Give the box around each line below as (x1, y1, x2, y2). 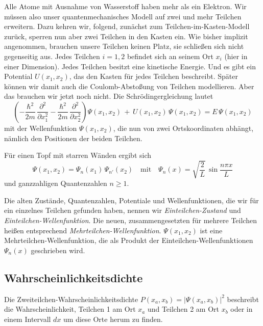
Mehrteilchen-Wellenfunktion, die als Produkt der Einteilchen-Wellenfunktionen (4, 235, 253, 246)
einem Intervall (4, 313, 51, 324)
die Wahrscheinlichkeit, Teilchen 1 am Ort (4, 304, 136, 314)
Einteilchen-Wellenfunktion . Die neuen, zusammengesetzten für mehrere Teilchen (4, 215, 257, 226)
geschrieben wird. (31, 244, 85, 255)
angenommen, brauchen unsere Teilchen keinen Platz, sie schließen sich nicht (4, 41, 244, 51)
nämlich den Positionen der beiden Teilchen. (4, 132, 142, 143)
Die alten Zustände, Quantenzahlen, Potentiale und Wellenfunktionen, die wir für (4, 195, 259, 205)
